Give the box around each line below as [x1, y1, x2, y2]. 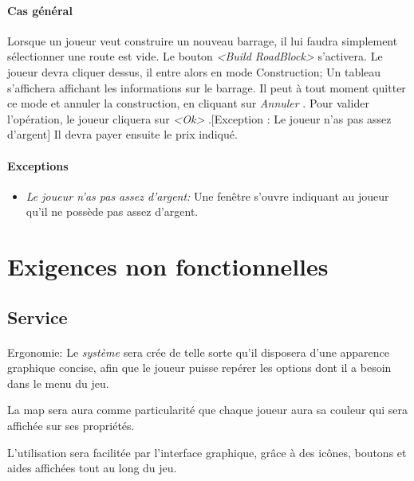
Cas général [7, 2, 73, 18]
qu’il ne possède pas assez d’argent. [26, 203, 199, 220]
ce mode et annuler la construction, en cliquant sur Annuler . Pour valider [7, 95, 369, 111]
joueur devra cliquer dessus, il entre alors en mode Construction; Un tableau [7, 63, 381, 80]
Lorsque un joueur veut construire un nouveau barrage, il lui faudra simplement [7, 32, 398, 49]
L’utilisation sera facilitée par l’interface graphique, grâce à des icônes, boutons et [7, 444, 407, 460]
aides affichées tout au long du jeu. [7, 459, 177, 476]
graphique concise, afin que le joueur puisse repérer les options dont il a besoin [7, 359, 392, 376]
